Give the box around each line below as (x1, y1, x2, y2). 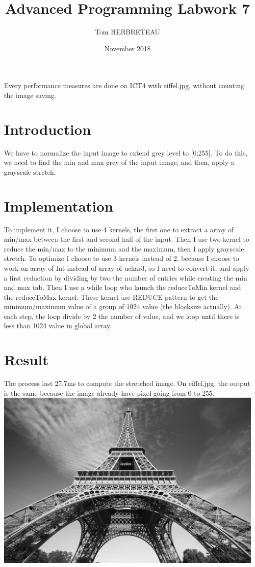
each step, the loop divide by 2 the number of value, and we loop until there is (4, 311, 240, 321)
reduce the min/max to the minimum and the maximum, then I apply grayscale (4, 243, 244, 253)
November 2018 (104, 43, 151, 53)
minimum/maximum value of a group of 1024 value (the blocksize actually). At (4, 301, 242, 312)
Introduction (4, 119, 91, 139)
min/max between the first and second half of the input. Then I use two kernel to (4, 234, 250, 244)
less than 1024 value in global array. (4, 320, 112, 331)
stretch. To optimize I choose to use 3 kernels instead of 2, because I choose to (4, 253, 239, 263)
